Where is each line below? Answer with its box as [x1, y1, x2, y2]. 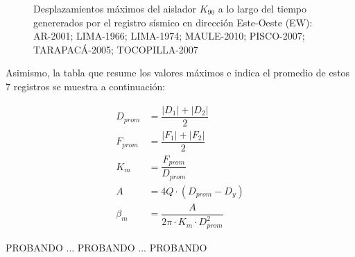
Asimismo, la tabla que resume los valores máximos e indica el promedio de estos [6, 65, 350, 80]
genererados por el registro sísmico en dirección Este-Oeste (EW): [33, 15, 313, 29]
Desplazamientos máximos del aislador [33, 1, 197, 15]
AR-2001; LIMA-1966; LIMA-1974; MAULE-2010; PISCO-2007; [33, 28, 305, 43]
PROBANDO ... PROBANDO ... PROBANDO [6, 240, 207, 254]
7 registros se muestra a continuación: [6, 78, 166, 93]
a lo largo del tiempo [218, 1, 307, 15]
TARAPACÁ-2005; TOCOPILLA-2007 [33, 42, 198, 56]
